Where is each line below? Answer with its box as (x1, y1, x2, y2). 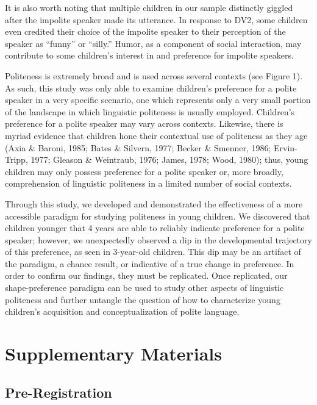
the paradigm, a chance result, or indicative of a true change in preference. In (5, 257, 294, 270)
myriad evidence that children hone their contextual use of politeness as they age (5, 129, 308, 142)
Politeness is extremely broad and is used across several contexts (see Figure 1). (5, 69, 303, 82)
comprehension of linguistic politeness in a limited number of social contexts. (5, 177, 292, 190)
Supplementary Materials (5, 341, 222, 366)
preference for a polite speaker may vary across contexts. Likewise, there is (5, 117, 283, 130)
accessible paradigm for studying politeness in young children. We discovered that (5, 209, 310, 222)
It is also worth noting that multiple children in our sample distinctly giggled (5, 1, 293, 13)
